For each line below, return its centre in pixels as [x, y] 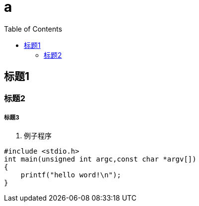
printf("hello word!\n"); [71, 175]
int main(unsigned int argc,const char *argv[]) [100, 159]
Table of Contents [33, 29]
